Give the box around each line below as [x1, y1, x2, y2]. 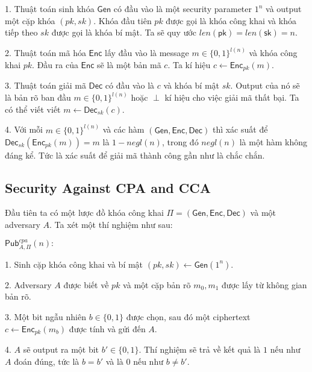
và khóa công [249, 46, 298, 59]
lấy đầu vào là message [105, 46, 189, 59]
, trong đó [161, 135, 199, 148]
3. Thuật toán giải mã [5, 79, 86, 92]
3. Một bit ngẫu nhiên [5, 310, 86, 323]
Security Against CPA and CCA [5, 178, 211, 197]
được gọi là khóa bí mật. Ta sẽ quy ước [51, 26, 197, 39]
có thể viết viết [5, 102, 61, 115]
